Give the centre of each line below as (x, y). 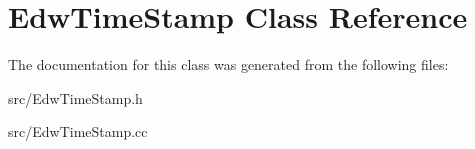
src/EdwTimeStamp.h (75, 97)
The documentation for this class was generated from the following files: (228, 64)
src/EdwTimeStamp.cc (78, 131)
